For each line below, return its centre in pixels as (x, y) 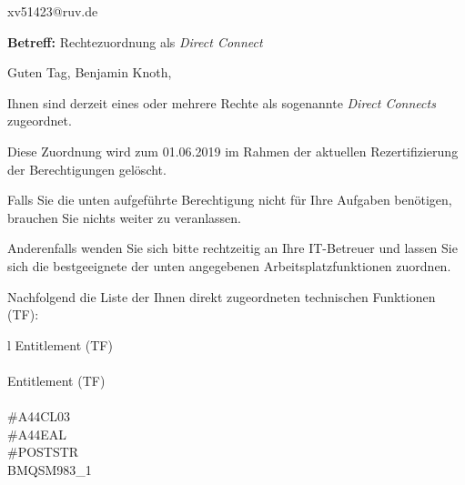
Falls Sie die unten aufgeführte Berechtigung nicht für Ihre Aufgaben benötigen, (230, 200)
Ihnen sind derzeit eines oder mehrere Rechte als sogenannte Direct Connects (222, 102)
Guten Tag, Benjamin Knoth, (90, 72)
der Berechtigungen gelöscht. (87, 169)
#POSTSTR (43, 452)
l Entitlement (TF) (60, 344)
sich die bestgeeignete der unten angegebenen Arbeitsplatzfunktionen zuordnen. (229, 265)
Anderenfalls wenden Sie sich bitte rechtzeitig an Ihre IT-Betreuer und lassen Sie (232, 248)
